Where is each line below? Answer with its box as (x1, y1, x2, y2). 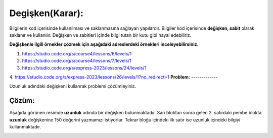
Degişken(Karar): (9, 8, 83, 19)
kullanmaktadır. (9, 123, 41, 129)
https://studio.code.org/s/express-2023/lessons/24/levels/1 (22, 64, 147, 71)
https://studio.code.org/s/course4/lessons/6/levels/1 (22, 50, 132, 56)
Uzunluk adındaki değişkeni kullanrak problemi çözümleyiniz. (9, 83, 136, 89)
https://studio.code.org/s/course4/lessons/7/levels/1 (22, 58, 131, 64)
